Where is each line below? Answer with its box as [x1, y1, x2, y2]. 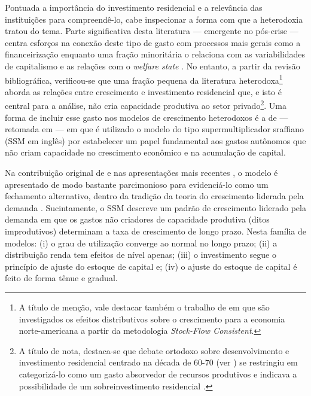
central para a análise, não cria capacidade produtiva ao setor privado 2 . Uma [5, 98, 286, 112]
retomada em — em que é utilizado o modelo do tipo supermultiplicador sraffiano [5, 123, 304, 135]
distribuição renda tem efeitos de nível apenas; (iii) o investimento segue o [5, 248, 276, 261]
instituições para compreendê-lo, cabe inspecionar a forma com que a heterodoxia [5, 13, 303, 25]
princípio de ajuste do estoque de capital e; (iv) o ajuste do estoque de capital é [5, 260, 297, 272]
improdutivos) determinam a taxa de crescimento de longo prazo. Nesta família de [5, 225, 306, 237]
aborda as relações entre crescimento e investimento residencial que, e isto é [5, 85, 282, 98]
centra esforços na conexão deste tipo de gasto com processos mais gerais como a [5, 36, 301, 48]
